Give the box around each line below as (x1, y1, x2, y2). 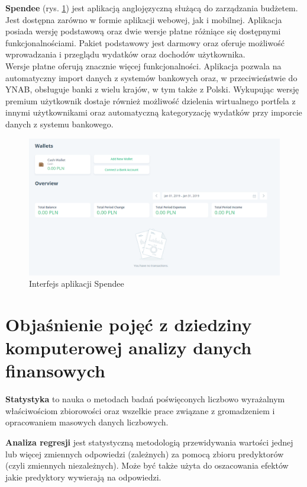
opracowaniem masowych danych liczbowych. (5, 416, 169, 428)
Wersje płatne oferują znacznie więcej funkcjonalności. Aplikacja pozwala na (5, 59, 282, 72)
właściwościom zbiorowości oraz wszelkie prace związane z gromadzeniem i (5, 404, 275, 416)
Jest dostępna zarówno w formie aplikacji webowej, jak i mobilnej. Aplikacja (5, 13, 282, 25)
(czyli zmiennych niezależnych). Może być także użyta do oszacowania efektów (5, 459, 289, 472)
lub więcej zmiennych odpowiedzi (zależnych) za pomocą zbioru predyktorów (5, 447, 284, 460)
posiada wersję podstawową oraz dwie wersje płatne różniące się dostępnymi (5, 25, 281, 37)
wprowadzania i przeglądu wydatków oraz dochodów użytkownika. (5, 48, 245, 60)
